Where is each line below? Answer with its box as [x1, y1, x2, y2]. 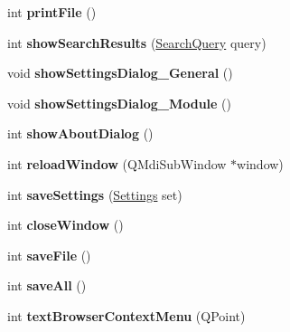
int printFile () [7, 3, 97, 21]
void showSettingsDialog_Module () [7, 93, 231, 112]
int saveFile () [7, 245, 91, 264]
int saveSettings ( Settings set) [7, 185, 182, 204]
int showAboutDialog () [7, 124, 154, 143]
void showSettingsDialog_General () [7, 63, 233, 82]
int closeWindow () [7, 215, 124, 234]
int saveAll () [7, 276, 87, 295]
